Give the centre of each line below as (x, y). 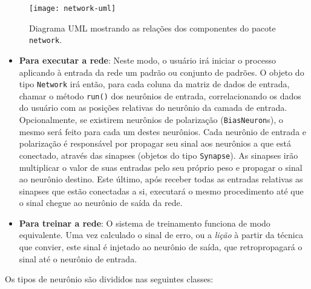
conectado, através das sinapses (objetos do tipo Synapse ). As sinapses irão (159, 155)
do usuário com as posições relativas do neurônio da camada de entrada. (153, 108)
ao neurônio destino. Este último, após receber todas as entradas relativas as (161, 179)
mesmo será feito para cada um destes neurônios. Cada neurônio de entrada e (163, 131)
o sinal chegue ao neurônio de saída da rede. (101, 203)
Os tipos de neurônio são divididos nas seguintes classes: (109, 279)
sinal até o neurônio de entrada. (78, 258)
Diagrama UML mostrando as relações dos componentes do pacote (152, 28)
